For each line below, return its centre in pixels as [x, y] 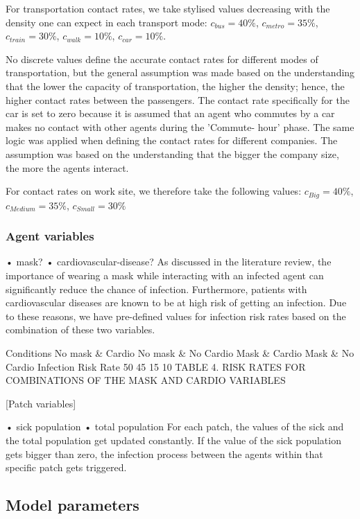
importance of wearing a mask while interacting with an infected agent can [165, 275]
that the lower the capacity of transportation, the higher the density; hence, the [175, 86]
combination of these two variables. [80, 329]
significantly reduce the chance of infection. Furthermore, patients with [156, 289]
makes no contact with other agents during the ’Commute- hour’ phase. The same [180, 126]
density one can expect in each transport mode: [106, 22]
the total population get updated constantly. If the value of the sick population [173, 440]
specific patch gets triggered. [66, 467]
